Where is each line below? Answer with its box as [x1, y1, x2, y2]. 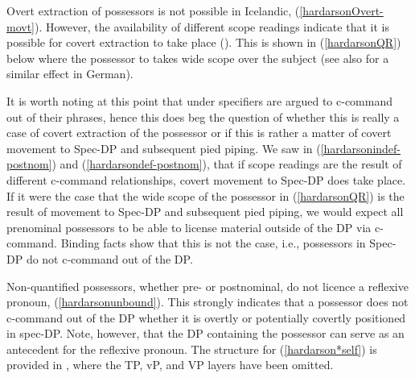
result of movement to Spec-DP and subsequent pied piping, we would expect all [6, 203, 404, 220]
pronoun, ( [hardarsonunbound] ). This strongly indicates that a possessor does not [6, 293, 409, 310]
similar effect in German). [6, 65, 134, 82]
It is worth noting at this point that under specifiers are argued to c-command [6, 92, 393, 109]
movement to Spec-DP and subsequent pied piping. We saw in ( [6, 139, 321, 156]
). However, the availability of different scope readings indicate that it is [35, 18, 389, 35]
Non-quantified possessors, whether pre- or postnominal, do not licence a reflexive [6, 277, 409, 294]
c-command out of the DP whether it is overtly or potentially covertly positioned [6, 309, 406, 326]
